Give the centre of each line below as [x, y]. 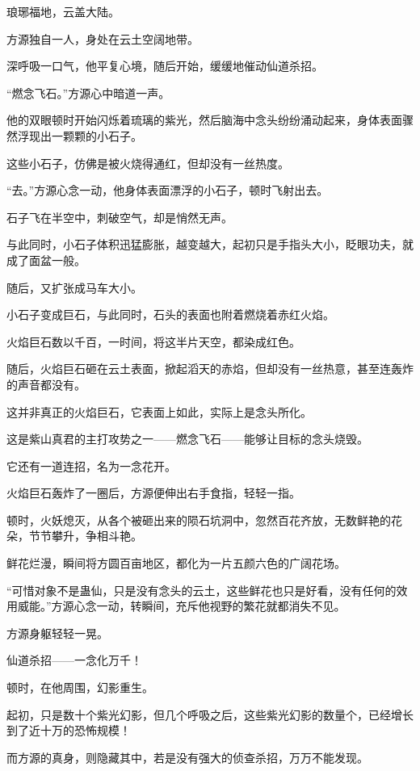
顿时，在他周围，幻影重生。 [80, 687]
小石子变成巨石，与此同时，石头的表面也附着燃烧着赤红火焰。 [170, 314]
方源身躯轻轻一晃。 [57, 633]
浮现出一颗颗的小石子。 [80, 135]
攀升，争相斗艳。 [97, 536]
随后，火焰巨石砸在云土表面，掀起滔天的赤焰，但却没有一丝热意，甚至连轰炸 [210, 369]
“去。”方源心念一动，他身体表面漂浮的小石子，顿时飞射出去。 [168, 190]
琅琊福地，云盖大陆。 [63, 11]
